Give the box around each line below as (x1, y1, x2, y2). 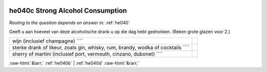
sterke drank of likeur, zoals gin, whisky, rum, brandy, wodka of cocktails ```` (12, 44, 190, 51)
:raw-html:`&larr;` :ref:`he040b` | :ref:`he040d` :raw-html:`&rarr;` (9, 60, 139, 66)
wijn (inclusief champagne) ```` (12, 37, 84, 44)
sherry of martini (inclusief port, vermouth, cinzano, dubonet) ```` (12, 51, 163, 58)
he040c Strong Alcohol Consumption (9, 6, 127, 15)
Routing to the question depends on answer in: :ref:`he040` (9, 20, 130, 26)
